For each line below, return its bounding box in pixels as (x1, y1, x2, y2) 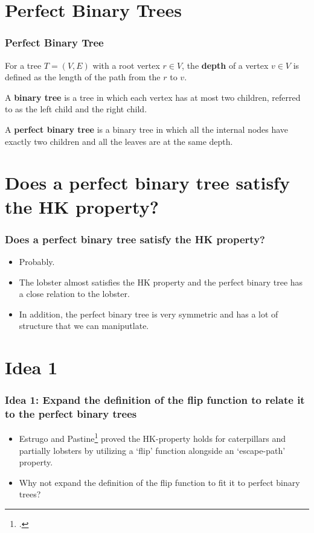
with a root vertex (92, 59, 160, 71)
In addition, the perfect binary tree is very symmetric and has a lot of (19, 307, 278, 320)
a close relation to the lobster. (19, 287, 130, 300)
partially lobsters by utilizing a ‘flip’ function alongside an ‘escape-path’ (19, 444, 286, 456)
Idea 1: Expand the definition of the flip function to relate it (5, 392, 305, 407)
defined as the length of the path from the (5, 71, 161, 83)
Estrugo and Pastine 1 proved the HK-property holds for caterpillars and (19, 430, 286, 445)
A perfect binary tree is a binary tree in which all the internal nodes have (5, 123, 289, 135)
